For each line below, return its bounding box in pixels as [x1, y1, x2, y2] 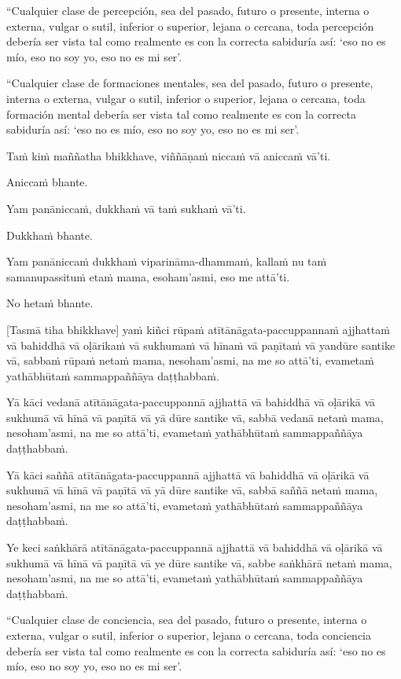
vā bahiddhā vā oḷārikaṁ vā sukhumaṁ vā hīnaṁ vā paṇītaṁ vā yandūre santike [6, 336, 395, 353]
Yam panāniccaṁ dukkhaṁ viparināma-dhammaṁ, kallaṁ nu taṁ [6, 253, 327, 270]
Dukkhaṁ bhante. [6, 226, 93, 243]
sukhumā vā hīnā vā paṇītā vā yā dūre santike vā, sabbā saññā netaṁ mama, [6, 482, 378, 498]
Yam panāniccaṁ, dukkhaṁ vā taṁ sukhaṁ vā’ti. [6, 200, 246, 216]
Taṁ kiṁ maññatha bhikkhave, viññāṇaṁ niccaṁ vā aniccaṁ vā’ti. [6, 147, 331, 163]
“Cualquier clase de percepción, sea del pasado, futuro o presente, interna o [6, 2, 370, 18]
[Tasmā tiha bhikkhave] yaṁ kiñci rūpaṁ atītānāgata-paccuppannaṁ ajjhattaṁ [6, 321, 390, 337]
